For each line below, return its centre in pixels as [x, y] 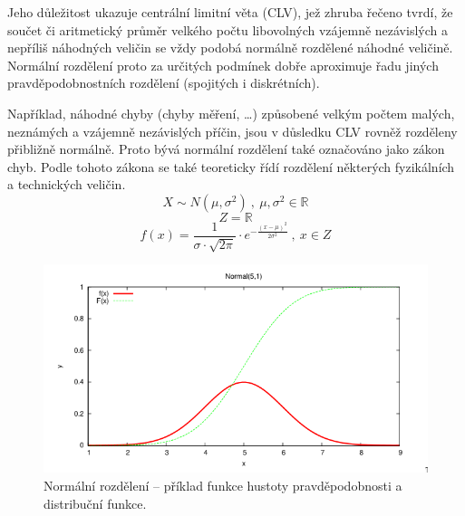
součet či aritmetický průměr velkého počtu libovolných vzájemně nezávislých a [228, 29]
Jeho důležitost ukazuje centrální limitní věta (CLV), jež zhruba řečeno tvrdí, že [230, 12]
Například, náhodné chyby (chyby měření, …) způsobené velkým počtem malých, [231, 113]
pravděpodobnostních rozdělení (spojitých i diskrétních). [164, 83]
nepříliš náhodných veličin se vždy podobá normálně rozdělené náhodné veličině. [230, 48]
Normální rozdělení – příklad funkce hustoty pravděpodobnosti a [223, 485]
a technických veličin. [67, 184]
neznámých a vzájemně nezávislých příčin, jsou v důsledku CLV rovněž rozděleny [232, 131]
